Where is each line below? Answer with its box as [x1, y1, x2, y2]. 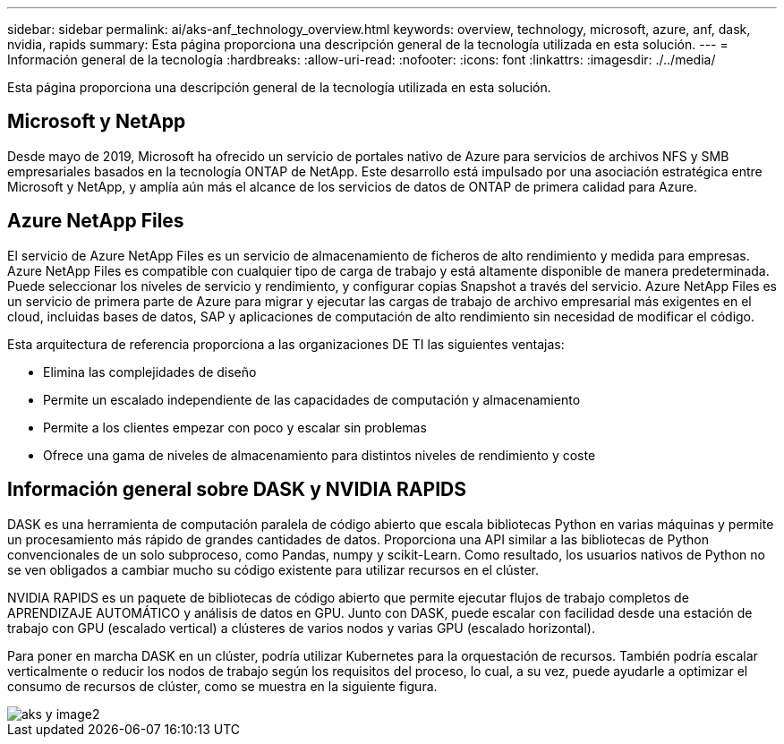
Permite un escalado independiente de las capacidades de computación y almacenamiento [43, 391, 581, 407]
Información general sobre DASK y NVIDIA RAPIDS [7, 478, 466, 501]
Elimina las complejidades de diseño [43, 363, 257, 380]
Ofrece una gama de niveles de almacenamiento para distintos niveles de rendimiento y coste [43, 447, 596, 463]
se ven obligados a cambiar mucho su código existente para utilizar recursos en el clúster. [7, 561, 540, 577]
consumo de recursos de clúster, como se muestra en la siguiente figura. [7, 678, 438, 694]
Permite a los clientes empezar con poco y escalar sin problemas [43, 419, 427, 435]
